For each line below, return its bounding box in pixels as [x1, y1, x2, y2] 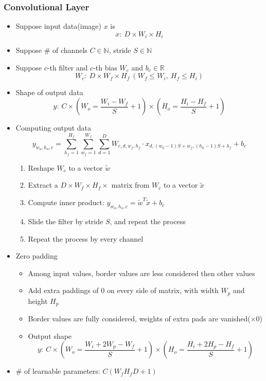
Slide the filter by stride [28, 215, 103, 226]
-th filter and [47, 62, 88, 72]
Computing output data [15, 122, 92, 133]
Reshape [28, 162, 55, 173]
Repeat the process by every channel [28, 233, 144, 244]
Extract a [28, 179, 58, 190]
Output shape [28, 330, 72, 341]
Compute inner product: [28, 196, 104, 207]
